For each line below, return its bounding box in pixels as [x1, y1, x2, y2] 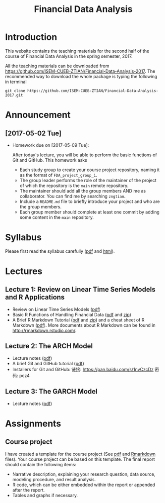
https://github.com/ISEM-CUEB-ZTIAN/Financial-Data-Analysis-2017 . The [5, 68, 156, 74]
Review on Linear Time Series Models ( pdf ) [12, 306, 101, 312]
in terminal [5, 79, 27, 85]
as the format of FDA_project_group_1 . [19, 172, 98, 178]
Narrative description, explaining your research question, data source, [12, 471, 156, 477]
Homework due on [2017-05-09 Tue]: [12, 142, 89, 148]
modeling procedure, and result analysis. [12, 476, 96, 482]
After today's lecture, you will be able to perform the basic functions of [12, 152, 157, 158]
